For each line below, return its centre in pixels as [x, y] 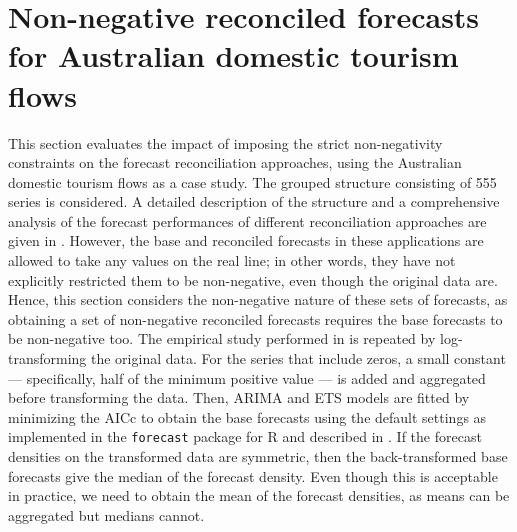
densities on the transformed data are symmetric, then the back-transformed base [258, 456]
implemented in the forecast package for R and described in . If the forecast [245, 436]
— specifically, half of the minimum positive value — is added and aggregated [247, 377]
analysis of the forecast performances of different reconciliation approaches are [247, 220]
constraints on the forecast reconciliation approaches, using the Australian [235, 162]
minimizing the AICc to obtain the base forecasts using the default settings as [247, 416]
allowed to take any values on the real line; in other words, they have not [232, 260]
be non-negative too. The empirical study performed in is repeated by [222, 338]
